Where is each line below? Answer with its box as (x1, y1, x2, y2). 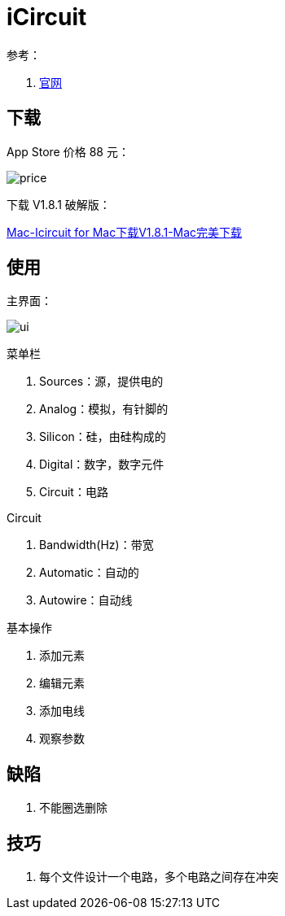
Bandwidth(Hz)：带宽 (39, 538, 154, 552)
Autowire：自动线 (39, 593, 133, 608)
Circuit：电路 (39, 485, 108, 499)
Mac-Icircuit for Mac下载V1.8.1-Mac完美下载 (7, 225, 243, 239)
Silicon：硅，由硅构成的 (39, 430, 166, 444)
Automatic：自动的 (39, 565, 139, 580)
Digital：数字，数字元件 (39, 457, 164, 472)
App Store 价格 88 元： (7, 144, 129, 159)
